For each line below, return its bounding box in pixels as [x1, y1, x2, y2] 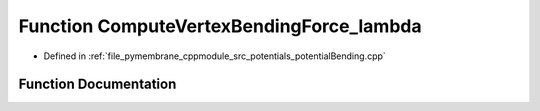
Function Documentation [18, 76, 177, 93]
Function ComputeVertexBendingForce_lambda [18, 15, 422, 37]
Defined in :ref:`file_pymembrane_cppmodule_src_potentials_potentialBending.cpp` [43, 50, 387, 62]
